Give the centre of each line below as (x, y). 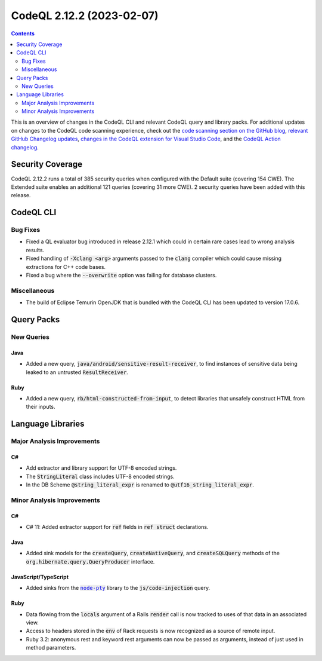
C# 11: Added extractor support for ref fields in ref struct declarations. (117, 527)
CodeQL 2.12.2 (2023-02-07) (85, 16)
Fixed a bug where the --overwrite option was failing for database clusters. (121, 276)
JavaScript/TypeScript (40, 577)
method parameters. (51, 648)
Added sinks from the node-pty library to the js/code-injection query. (118, 588)
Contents (23, 33)
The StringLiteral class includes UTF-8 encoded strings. (100, 476)
